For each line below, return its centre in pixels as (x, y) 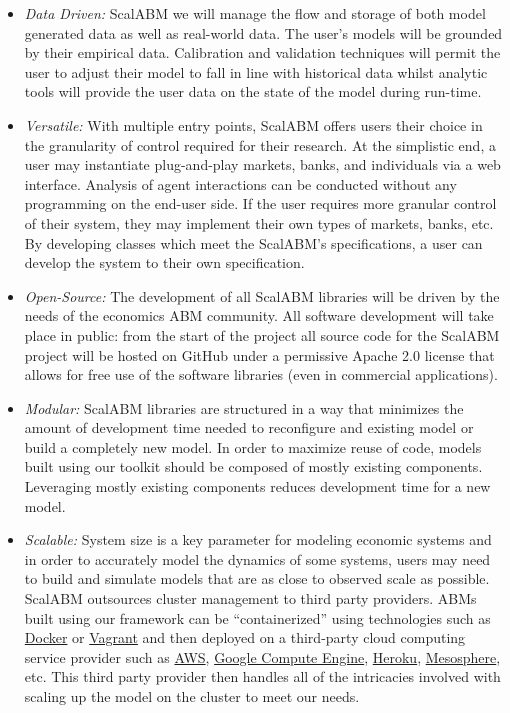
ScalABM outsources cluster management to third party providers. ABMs (250, 598)
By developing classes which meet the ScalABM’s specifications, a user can (253, 242)
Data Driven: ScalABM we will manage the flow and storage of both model (255, 13)
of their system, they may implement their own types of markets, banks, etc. (259, 222)
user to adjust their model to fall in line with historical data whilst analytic (256, 71)
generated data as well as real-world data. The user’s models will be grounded (263, 32)
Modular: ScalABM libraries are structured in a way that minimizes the (244, 407)
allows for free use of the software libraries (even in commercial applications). (261, 374)
